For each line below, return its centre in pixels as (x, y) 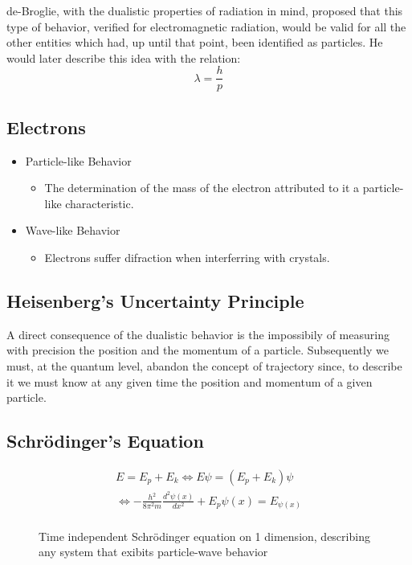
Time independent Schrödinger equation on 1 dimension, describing (204, 536)
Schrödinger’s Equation (105, 441)
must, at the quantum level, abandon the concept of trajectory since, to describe (204, 366)
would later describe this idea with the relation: (124, 57)
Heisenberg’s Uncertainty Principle (155, 301)
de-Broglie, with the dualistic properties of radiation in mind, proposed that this (205, 10)
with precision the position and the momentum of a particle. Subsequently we (198, 350)
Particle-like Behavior (78, 160)
